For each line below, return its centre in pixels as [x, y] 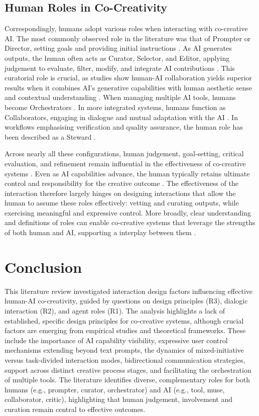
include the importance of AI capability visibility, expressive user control [116, 340]
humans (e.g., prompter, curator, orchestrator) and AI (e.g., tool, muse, [115, 389]
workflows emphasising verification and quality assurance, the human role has [124, 127]
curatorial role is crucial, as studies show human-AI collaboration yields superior [128, 78]
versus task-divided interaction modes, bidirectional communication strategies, [125, 359]
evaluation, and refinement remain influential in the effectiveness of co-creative [125, 163]
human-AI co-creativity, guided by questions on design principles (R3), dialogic [126, 301]
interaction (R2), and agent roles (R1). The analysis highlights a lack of [115, 310]
